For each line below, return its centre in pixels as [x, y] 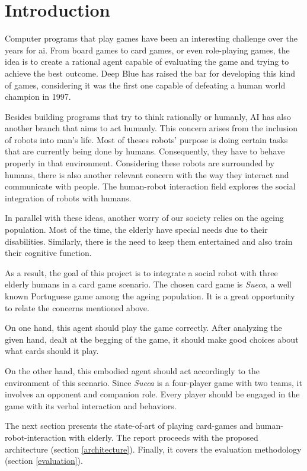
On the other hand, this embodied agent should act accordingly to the [132, 370]
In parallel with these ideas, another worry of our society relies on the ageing [144, 218]
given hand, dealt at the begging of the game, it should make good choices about [152, 339]
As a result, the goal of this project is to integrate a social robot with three [141, 272]
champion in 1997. [38, 97]
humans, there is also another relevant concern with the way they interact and [147, 174]
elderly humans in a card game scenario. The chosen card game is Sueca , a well [148, 284]
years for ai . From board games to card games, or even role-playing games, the [147, 50]
